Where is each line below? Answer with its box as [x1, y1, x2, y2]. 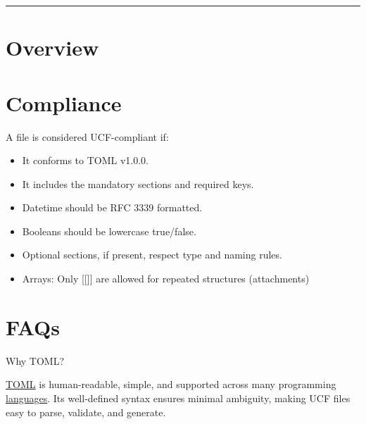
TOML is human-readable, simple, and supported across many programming [6, 377, 336, 392]
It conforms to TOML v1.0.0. [22, 153, 149, 168]
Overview [6, 33, 99, 62]
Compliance [6, 88, 122, 117]
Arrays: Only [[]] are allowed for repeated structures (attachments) [22, 271, 310, 286]
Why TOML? [6, 353, 65, 368]
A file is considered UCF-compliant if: [6, 129, 169, 144]
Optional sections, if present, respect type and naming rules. [22, 247, 282, 262]
